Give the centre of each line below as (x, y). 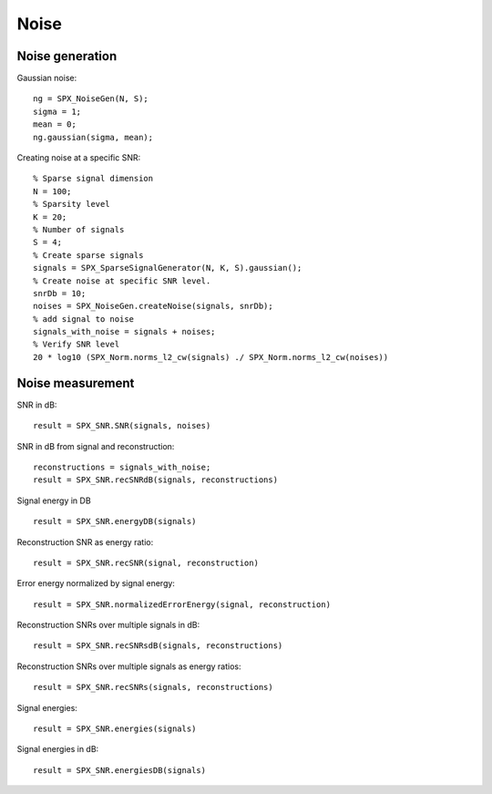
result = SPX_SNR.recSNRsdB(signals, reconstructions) (158, 646)
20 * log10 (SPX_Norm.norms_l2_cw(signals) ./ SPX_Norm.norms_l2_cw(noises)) (211, 357)
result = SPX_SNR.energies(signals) (115, 729)
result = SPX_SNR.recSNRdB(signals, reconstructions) (155, 480)
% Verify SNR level (77, 345)
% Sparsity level (72, 204)
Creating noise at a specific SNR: (79, 158)
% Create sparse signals (88, 255)
